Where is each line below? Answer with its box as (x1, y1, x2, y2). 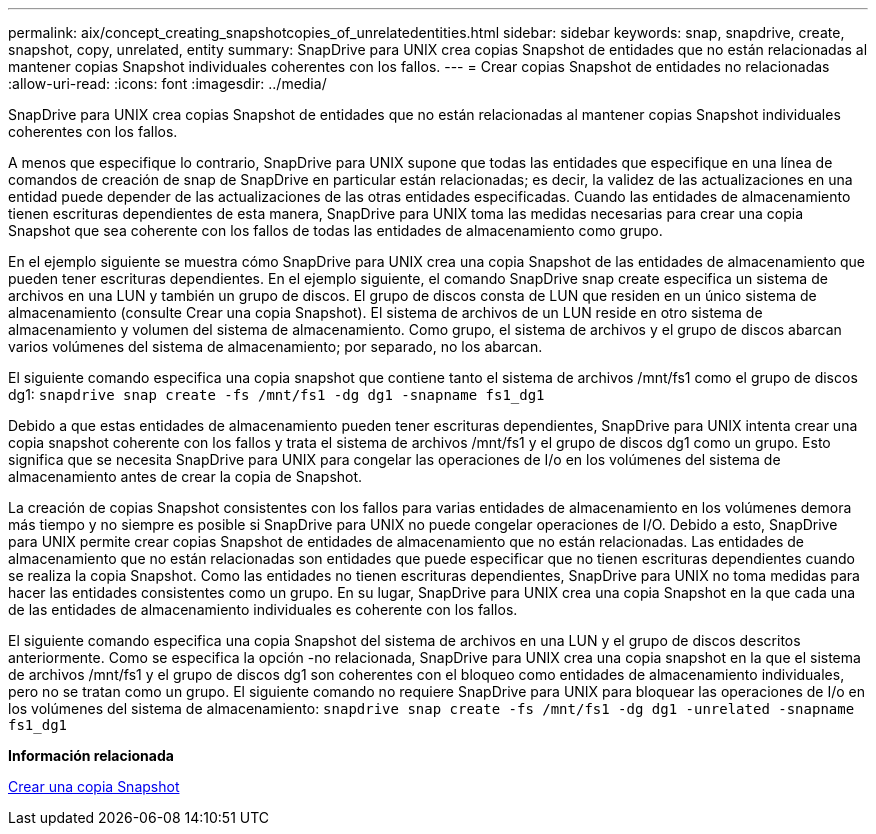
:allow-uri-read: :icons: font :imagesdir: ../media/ (8, 75, 327, 92)
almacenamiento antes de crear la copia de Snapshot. (8, 468, 363, 485)
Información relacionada (8, 747, 174, 764)
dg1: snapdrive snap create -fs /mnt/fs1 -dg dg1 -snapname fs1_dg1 (8, 386, 545, 403)
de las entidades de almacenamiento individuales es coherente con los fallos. (8, 601, 518, 618)
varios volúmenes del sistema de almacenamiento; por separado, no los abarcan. (8, 338, 543, 355)
